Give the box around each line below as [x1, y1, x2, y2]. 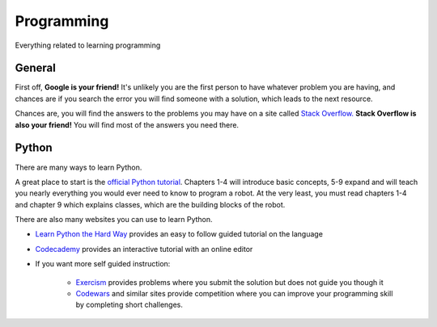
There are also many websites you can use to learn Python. [15, 215, 214, 224]
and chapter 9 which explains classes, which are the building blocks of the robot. [15, 199, 286, 209]
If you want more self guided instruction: [35, 259, 171, 269]
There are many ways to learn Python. [15, 162, 142, 172]
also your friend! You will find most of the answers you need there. [15, 119, 239, 129]
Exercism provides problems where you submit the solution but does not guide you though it [75, 277, 384, 287]
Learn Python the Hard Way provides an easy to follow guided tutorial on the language [35, 229, 324, 239]
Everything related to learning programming [15, 40, 161, 50]
